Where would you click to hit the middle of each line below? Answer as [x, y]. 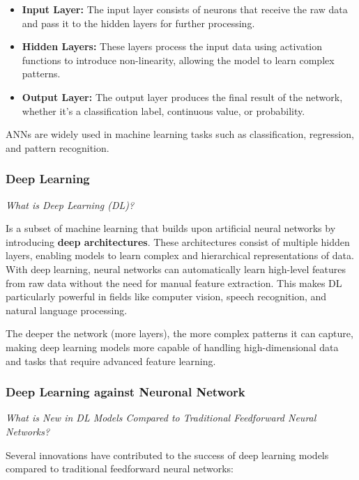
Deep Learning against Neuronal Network [125, 392]
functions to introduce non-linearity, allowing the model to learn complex [178, 60]
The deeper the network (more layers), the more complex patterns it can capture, [179, 333]
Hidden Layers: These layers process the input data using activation [172, 46]
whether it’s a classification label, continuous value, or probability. [163, 110]
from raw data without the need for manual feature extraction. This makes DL [174, 282]
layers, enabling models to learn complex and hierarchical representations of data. [180, 255]
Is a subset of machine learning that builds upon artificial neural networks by [171, 228]
